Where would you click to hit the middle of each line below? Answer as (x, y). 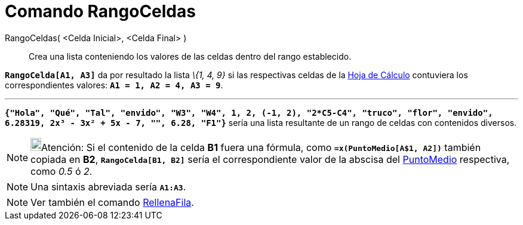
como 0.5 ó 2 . (61, 171)
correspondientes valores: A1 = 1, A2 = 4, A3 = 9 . (114, 85)
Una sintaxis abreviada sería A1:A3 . (108, 187)
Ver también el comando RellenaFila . (112, 202)
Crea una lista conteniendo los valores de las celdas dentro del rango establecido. (190, 56)
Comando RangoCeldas (100, 11)
